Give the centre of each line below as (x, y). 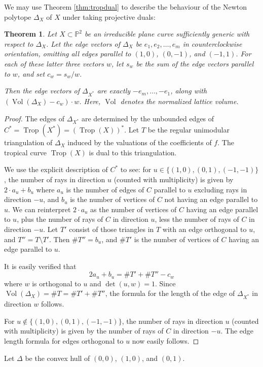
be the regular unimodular (189, 130)
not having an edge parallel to (211, 199)
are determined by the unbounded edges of (148, 118)
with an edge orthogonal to (204, 229)
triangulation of (28, 142)
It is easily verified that (40, 266)
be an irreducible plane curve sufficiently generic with (167, 34)
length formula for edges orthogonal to (64, 340)
